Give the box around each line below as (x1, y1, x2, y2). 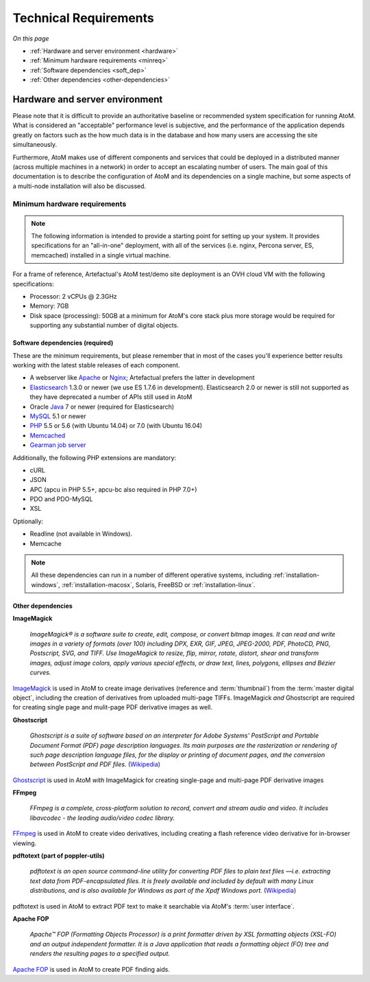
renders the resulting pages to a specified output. (29, 950, 171, 958)
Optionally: (12, 517, 44, 525)
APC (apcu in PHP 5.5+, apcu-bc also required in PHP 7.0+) (29, 485, 197, 494)
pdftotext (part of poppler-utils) (12, 852, 106, 860)
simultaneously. (12, 141, 58, 149)
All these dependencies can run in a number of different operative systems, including (31, 571, 272, 580)
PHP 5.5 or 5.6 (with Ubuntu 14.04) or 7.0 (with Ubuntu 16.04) (29, 422, 202, 430)
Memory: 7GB (29, 302, 69, 310)
